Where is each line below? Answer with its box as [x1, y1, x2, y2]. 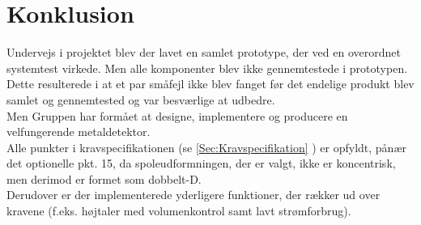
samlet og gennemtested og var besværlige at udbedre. [6, 91, 275, 108]
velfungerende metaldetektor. [6, 123, 151, 140]
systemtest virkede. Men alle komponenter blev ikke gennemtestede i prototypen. [6, 59, 408, 76]
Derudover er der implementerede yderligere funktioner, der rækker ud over [6, 186, 381, 203]
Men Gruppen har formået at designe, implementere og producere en [6, 107, 348, 124]
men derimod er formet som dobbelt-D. [6, 170, 202, 187]
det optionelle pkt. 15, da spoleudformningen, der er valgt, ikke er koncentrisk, [6, 155, 396, 172]
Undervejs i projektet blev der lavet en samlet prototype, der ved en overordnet [6, 44, 401, 61]
